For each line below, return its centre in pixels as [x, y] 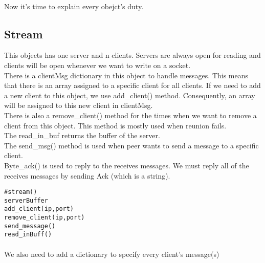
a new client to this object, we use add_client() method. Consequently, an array [130, 95]
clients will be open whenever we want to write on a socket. [97, 65]
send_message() [30, 226]
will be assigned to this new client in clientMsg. [79, 105]
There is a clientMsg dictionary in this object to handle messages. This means [126, 75]
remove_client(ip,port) [45, 218]
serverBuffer [26, 200]
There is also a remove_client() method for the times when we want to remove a [130, 115]
